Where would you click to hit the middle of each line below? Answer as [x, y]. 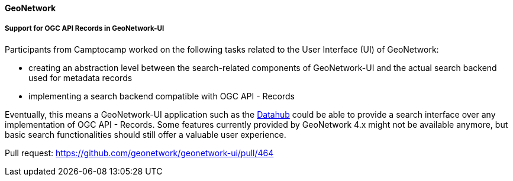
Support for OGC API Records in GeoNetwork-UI [85, 29]
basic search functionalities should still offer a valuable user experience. [146, 134]
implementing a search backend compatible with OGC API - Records [162, 96]
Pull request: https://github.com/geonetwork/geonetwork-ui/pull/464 [139, 153]
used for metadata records [80, 77]
